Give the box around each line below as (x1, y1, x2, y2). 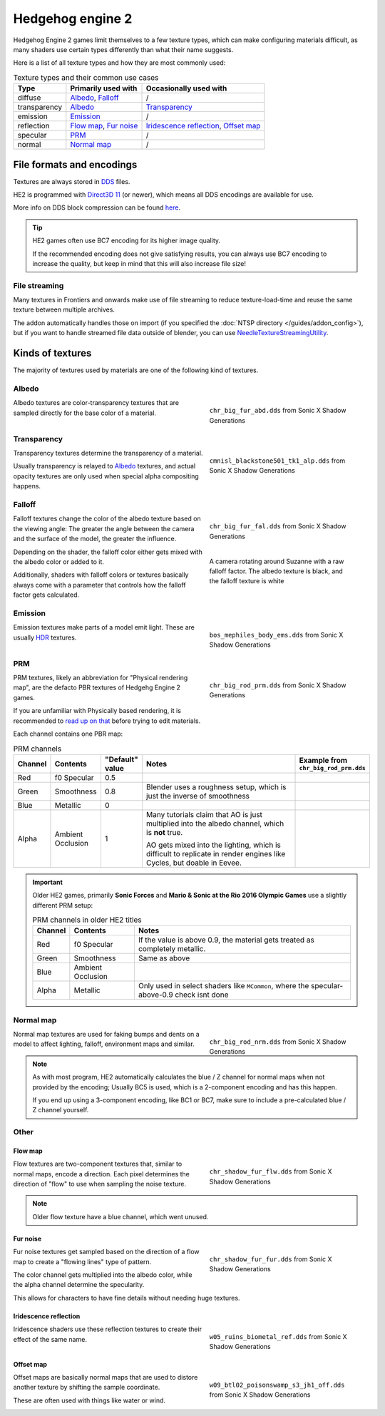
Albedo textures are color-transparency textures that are (13, 399, 180, 407)
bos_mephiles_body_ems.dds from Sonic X (209, 631, 344, 640)
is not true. (146, 827, 183, 837)
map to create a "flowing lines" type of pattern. (13, 1257, 152, 1266)
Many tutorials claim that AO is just (146, 809, 263, 819)
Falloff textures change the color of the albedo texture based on (13, 514, 201, 523)
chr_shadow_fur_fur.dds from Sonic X (209, 1255, 332, 1263)
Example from (299, 756, 348, 766)
